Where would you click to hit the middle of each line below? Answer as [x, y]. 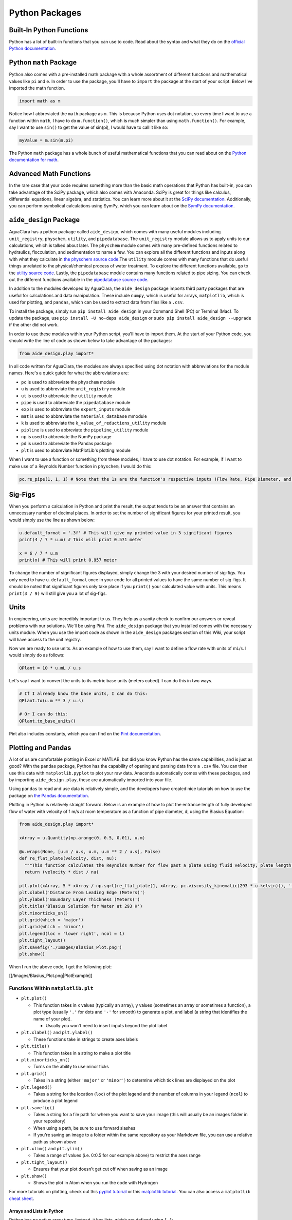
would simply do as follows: [37, 655]
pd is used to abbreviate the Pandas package [66, 444]
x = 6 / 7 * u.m [39, 553]
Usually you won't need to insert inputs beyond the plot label [106, 1025]
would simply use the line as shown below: [52, 520]
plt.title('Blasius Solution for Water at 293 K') [81, 906]
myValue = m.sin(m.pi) [46, 140]
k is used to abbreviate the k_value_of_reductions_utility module [94, 423]
